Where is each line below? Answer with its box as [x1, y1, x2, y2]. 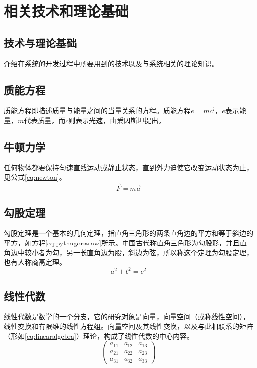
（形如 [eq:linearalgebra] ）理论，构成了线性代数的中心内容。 [4, 330, 194, 341]
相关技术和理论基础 [4, 1, 129, 21]
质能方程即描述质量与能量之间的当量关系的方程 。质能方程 [4, 105, 191, 116]
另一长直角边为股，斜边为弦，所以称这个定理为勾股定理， [66, 247, 253, 257]
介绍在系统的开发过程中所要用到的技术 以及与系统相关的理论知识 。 [4, 58, 218, 68]
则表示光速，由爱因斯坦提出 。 [68, 115, 166, 125]
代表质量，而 [24, 115, 66, 125]
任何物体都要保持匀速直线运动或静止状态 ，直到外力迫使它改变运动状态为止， [4, 162, 253, 172]
